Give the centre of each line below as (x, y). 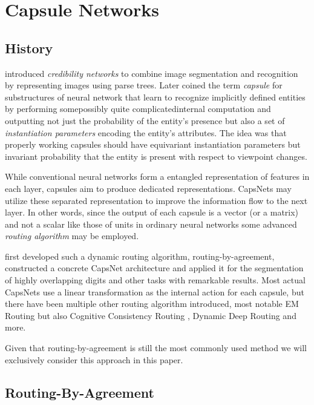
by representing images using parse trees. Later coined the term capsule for (144, 85)
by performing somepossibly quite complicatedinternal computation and (138, 109)
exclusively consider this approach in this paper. (94, 359)
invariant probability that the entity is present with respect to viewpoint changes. (156, 156)
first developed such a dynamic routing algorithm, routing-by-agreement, (140, 256)
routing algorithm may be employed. (72, 236)
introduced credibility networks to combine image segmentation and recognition (152, 73)
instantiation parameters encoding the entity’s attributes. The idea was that (146, 132)
